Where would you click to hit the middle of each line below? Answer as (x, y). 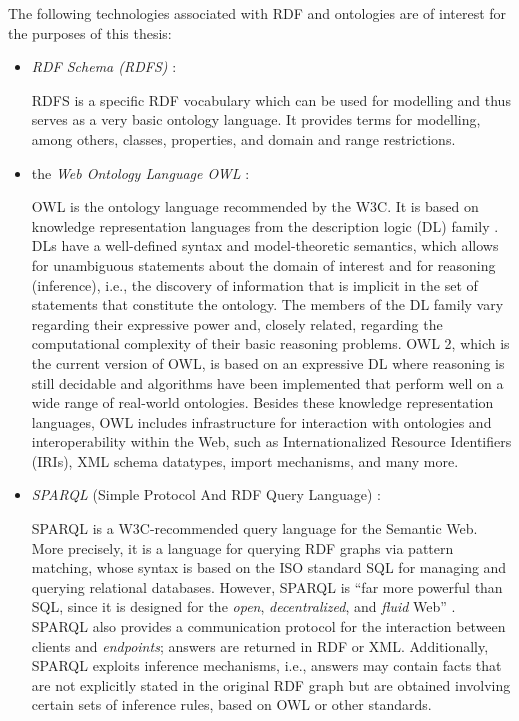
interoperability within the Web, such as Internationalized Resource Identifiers (271, 441)
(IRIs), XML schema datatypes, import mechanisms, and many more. (245, 460)
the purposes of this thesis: (90, 32)
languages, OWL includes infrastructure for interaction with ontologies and (261, 421)
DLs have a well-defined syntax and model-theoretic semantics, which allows (265, 245)
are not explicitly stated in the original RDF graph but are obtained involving (271, 684)
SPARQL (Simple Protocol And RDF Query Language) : (206, 494)
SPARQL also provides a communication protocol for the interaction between (268, 626)
